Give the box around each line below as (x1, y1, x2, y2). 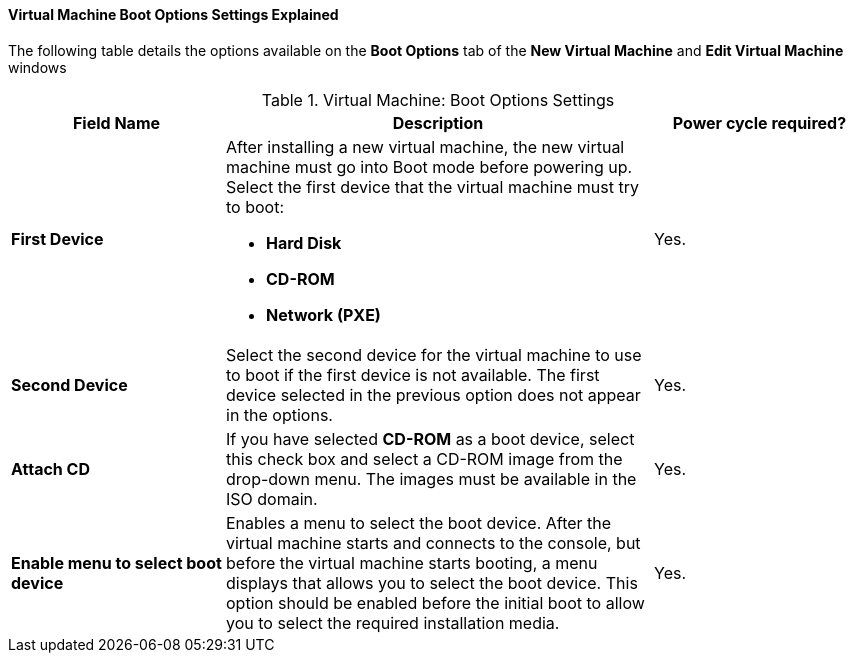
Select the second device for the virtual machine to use (226, 344, 642, 365)
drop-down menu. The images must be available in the (226, 468, 637, 489)
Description (392, 112, 484, 133)
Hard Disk (266, 232, 342, 253)
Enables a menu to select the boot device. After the (226, 512, 612, 533)
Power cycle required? (672, 112, 847, 133)
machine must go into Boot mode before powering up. (226, 156, 633, 177)
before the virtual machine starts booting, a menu (226, 552, 598, 573)
